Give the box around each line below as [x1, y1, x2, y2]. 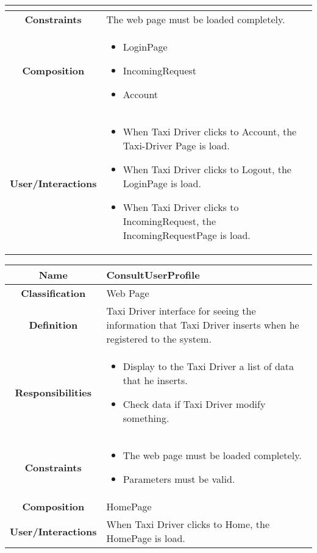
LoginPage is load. [123, 176, 201, 190]
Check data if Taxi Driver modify [123, 397, 266, 411]
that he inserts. [123, 373, 188, 387]
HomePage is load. [106, 531, 185, 545]
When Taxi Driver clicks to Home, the [106, 517, 270, 531]
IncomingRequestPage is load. [123, 228, 251, 242]
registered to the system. [106, 332, 212, 346]
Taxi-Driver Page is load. [123, 138, 230, 152]
